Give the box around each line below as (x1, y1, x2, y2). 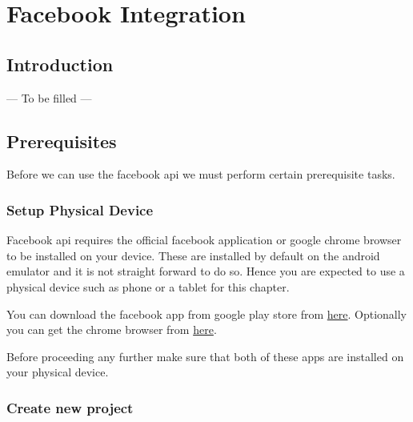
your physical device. (6, 364, 109, 380)
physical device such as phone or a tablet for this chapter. (6, 278, 290, 295)
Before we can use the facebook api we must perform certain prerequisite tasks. (6, 166, 395, 183)
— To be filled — (6, 89, 92, 106)
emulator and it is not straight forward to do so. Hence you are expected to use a (6, 263, 405, 279)
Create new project (6, 397, 134, 417)
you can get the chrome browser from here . (6, 321, 217, 338)
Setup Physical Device (6, 199, 154, 219)
